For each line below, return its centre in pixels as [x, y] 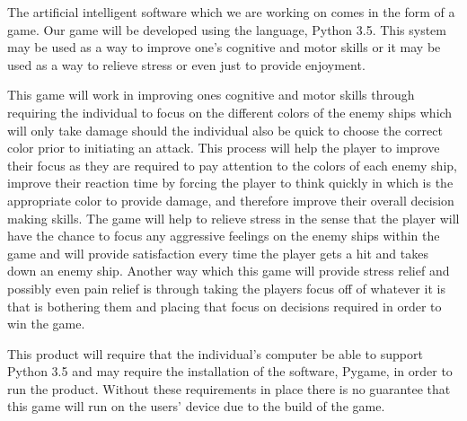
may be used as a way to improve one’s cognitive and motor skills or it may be [224, 47]
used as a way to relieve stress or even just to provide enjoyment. [186, 64]
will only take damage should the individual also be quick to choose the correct [225, 130]
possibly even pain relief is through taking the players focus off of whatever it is [226, 288]
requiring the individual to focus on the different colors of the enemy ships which [230, 112]
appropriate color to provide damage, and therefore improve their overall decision [231, 200]
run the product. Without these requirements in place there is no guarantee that [229, 388]
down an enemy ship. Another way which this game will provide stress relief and [229, 271]
